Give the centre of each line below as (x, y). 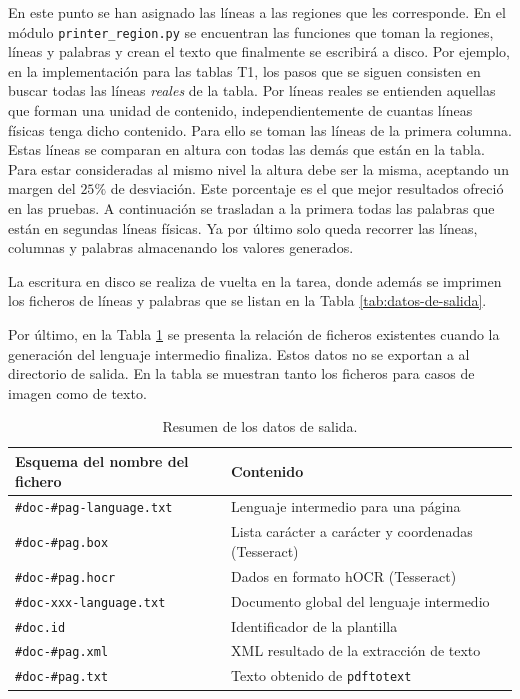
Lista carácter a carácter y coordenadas (352, 531)
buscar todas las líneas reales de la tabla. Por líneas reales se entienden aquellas (252, 90)
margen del (42, 188)
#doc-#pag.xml (62, 652)
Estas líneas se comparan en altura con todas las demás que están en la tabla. (246, 149)
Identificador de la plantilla (314, 625)
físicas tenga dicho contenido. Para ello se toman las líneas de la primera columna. (260, 129)
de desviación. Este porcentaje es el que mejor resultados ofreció (307, 188)
